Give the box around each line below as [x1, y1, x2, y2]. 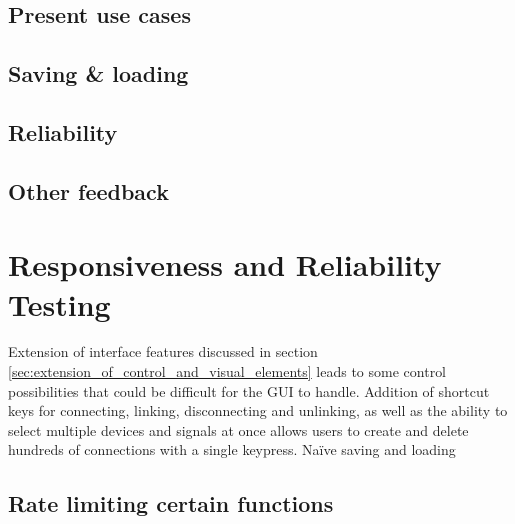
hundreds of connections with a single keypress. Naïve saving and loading [8, 439, 456, 460]
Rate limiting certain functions [8, 488, 334, 519]
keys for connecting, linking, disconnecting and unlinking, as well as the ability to [8, 400, 508, 421]
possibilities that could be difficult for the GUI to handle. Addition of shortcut [8, 380, 490, 401]
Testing [8, 283, 111, 324]
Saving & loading [8, 58, 189, 89]
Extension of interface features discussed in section [8, 341, 318, 362]
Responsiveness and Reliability [8, 244, 442, 285]
